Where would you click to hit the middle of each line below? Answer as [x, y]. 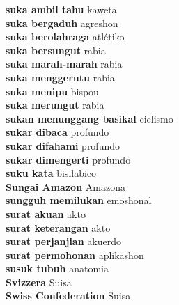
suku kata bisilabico [51, 173]
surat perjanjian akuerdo [63, 241]
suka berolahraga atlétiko [65, 37]
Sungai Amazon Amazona [65, 186]
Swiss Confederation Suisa [68, 296]
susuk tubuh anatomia [57, 268]
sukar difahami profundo [63, 145]
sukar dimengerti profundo [68, 159]
